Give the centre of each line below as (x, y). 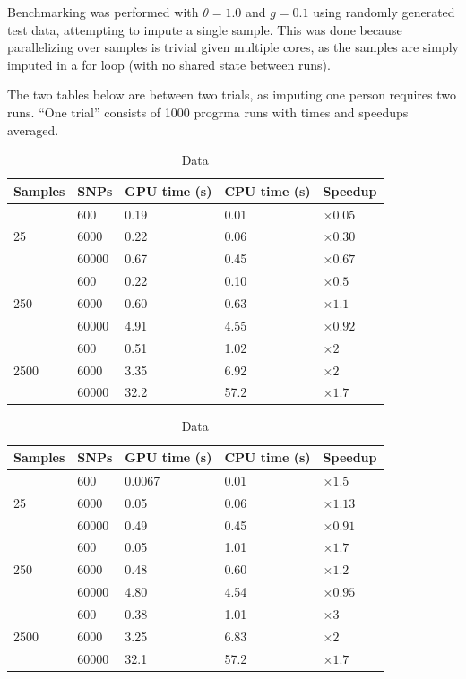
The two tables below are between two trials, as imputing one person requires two (232, 95)
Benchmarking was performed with (103, 12)
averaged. (33, 129)
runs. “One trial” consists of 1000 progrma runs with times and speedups (208, 112)
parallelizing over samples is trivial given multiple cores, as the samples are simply (233, 47)
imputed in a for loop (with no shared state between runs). (169, 64)
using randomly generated (384, 12)
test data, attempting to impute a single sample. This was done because (205, 29)
